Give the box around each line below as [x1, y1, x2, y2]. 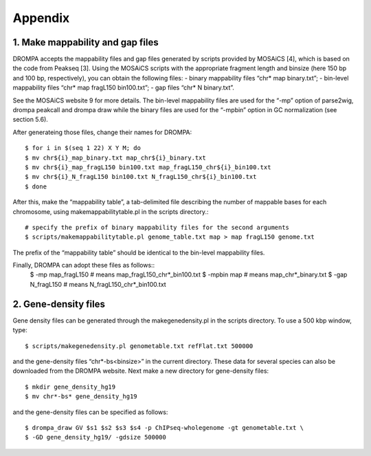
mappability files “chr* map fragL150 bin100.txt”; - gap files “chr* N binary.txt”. [12, 83, 235, 92]
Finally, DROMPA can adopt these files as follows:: [12, 261, 155, 270]
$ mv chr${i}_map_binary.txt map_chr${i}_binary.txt [25, 153, 206, 162]
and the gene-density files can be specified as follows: [12, 408, 168, 416]
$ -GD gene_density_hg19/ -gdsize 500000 [25, 433, 166, 442]
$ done [25, 182, 47, 191]
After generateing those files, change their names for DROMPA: [12, 128, 192, 136]
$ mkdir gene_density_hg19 [25, 382, 116, 391]
